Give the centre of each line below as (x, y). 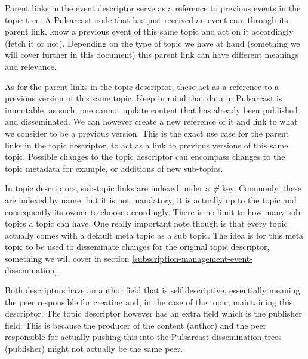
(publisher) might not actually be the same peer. (94, 349)
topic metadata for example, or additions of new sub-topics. (114, 168)
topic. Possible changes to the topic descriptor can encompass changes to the (145, 157)
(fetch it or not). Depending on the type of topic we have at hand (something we (153, 43)
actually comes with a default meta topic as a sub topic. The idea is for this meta (154, 235)
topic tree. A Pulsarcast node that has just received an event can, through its (147, 19)
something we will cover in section (67, 258)
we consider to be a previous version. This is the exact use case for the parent (147, 133)
